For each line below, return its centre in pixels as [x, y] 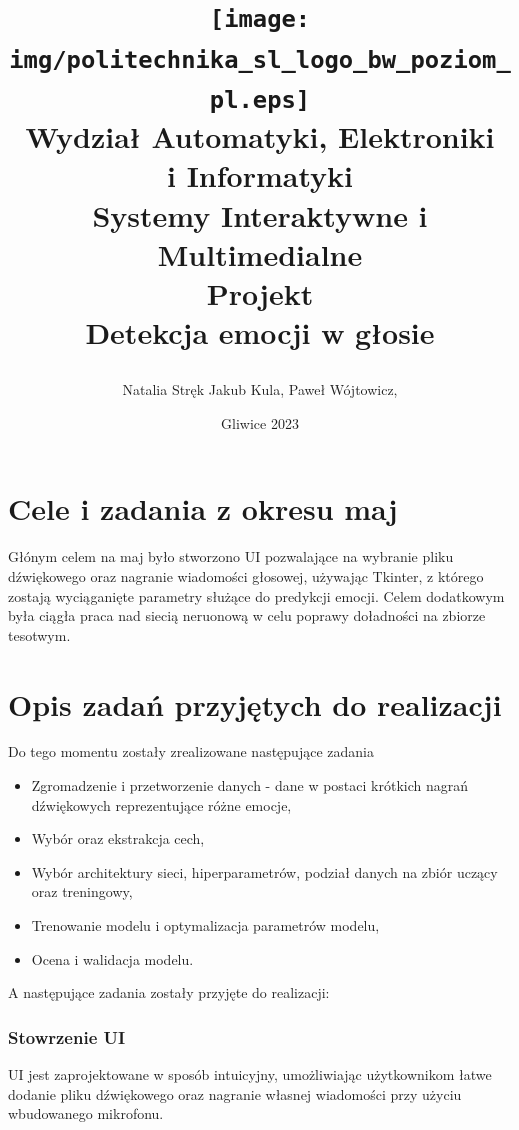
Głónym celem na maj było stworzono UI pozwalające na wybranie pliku [231, 556]
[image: [260, 19]
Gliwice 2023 [260, 422]
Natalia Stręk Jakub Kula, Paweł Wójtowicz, [260, 389]
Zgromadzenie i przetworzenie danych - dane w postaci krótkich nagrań [249, 785]
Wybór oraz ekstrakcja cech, [118, 838]
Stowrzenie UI [67, 1036]
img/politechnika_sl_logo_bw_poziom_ [260, 59]
